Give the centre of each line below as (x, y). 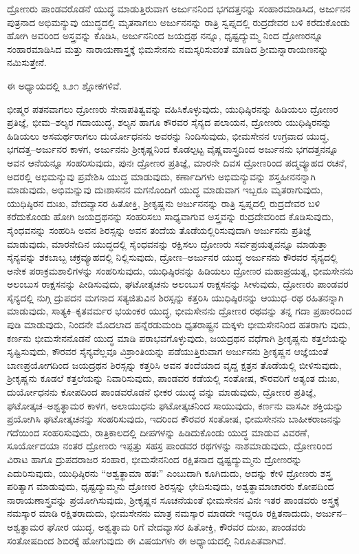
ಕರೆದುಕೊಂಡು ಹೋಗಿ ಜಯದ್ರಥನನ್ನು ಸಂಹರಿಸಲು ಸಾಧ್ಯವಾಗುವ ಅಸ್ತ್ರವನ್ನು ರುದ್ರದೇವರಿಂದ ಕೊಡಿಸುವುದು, (171, 216)
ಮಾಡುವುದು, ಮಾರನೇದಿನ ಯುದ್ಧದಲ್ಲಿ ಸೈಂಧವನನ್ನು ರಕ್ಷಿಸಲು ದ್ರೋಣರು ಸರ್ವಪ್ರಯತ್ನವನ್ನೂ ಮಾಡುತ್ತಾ (167, 243)
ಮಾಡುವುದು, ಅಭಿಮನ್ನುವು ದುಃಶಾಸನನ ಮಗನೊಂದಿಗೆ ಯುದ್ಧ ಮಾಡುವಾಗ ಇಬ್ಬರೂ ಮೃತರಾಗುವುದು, (165, 190)
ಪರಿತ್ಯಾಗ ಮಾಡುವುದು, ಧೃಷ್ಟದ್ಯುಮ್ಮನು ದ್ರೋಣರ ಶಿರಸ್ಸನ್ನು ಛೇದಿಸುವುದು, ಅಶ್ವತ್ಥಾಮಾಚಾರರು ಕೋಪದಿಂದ (171, 486)
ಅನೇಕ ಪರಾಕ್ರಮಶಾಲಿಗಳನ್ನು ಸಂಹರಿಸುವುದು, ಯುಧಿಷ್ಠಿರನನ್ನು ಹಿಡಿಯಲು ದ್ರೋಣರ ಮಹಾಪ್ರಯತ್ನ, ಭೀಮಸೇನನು (180, 270)
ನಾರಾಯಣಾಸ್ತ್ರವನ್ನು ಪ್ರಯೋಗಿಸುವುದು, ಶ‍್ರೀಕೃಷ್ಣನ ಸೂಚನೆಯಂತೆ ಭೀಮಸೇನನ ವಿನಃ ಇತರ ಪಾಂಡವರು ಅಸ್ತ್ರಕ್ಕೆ (173, 499)
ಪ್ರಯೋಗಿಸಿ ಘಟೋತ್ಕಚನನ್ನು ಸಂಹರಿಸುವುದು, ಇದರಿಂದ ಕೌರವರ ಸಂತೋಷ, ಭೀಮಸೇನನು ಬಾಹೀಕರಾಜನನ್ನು (175, 419)
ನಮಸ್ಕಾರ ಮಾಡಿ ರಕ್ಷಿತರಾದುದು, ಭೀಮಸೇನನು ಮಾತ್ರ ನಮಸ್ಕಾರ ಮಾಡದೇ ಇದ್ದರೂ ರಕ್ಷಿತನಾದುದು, (160, 513)
